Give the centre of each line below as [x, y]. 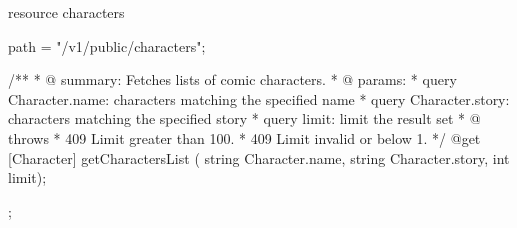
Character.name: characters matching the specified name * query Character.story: [259, 98]
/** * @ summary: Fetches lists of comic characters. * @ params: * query [232, 79]
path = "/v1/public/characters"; [107, 45]
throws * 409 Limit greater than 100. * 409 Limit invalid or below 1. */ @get [244, 137]
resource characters [66, 12]
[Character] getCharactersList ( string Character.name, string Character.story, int [259, 157]
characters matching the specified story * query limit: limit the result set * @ [244, 118]
